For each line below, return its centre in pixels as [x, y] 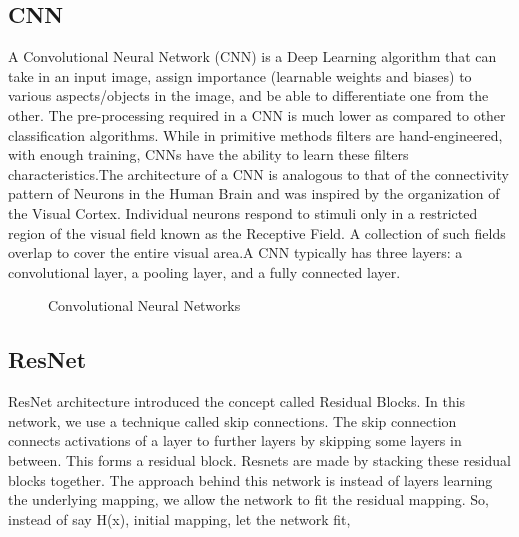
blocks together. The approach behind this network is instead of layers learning [250, 479]
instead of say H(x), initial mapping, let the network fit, [179, 518]
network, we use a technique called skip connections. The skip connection [232, 420]
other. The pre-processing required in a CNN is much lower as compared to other [257, 114]
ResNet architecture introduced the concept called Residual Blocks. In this [237, 401]
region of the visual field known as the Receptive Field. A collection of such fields [257, 232]
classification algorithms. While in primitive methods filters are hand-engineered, [255, 134]
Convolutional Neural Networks [144, 305]
